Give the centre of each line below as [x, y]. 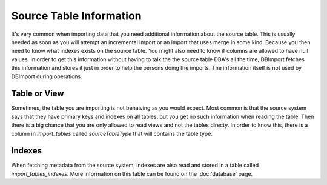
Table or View [38, 94]
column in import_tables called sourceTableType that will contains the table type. [112, 133]
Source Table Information [76, 16]
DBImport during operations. [47, 76]
